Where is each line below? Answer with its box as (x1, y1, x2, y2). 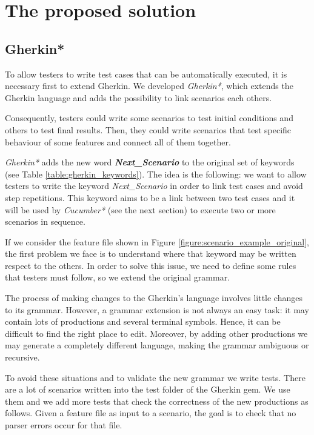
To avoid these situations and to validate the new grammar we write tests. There (5, 371, 306, 384)
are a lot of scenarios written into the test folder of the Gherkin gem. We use (5, 383, 290, 396)
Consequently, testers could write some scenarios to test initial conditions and (5, 111, 293, 124)
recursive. (5, 351, 40, 364)
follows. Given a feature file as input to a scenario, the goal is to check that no (5, 407, 296, 419)
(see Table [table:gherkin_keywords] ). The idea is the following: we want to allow (5, 167, 307, 180)
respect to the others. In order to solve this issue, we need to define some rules (5, 259, 296, 271)
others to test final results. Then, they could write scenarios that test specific (5, 123, 292, 136)
